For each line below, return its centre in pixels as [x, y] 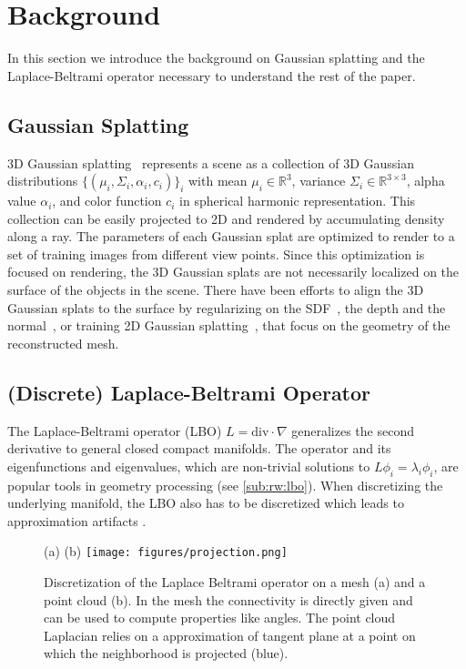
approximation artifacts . [77, 520]
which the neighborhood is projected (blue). [166, 653]
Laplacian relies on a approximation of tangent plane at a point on [230, 635]
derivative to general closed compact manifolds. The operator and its [199, 448]
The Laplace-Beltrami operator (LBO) [115, 430]
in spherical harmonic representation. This [298, 201]
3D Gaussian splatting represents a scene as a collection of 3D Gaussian [211, 162]
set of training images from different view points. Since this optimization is [216, 253]
